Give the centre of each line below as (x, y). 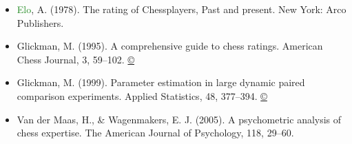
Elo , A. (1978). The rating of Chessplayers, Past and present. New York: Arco (182, 9)
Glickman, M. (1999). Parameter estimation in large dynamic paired (161, 82)
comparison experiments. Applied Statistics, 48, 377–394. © (142, 95)
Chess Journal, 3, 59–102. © (75, 59)
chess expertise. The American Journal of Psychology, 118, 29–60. (155, 133)
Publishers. (40, 22)
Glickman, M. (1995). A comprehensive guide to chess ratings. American (170, 46)
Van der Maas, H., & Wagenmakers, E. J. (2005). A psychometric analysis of (179, 119)
